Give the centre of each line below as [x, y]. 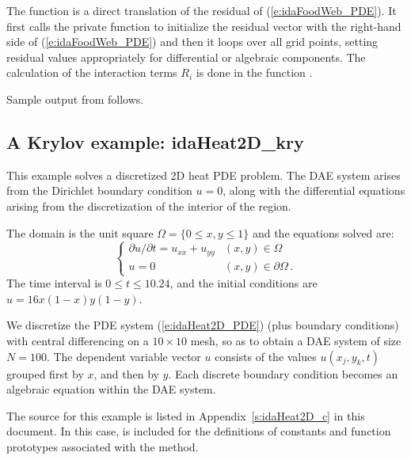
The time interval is [54, 283]
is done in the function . [254, 72]
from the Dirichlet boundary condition [99, 190]
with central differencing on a [78, 340]
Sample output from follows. [75, 99]
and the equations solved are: [323, 232]
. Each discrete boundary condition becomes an [283, 373]
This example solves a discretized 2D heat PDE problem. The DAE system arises [204, 175]
